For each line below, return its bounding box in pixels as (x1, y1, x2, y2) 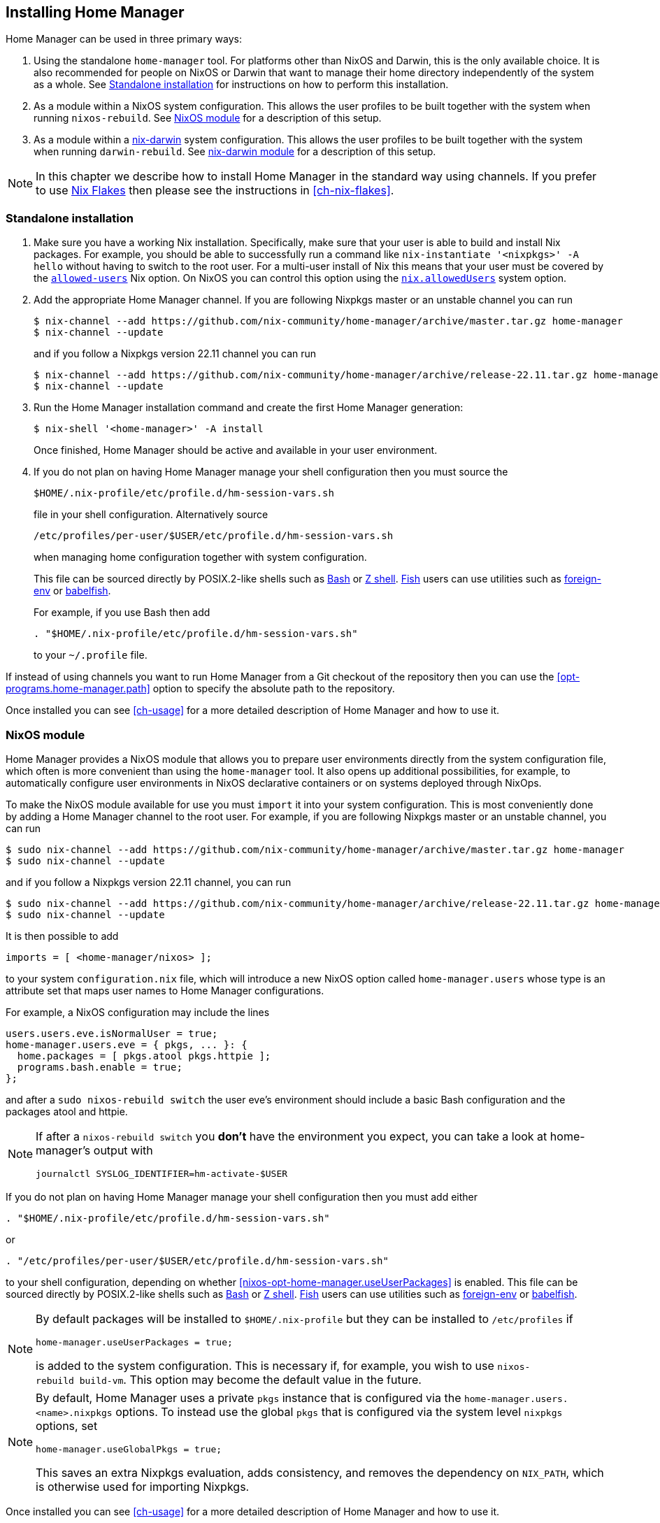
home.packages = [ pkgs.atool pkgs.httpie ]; (17, 1050, 271, 1061)
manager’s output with (36, 1143, 153, 1157)
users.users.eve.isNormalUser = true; (6, 1027, 218, 1039)
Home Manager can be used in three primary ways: (6, 33, 242, 45)
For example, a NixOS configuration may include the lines (6, 1006, 270, 1018)
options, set (36, 1418, 98, 1433)
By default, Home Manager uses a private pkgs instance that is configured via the (36, 1390, 461, 1405)
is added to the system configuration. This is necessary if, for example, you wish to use (36, 1358, 494, 1373)
